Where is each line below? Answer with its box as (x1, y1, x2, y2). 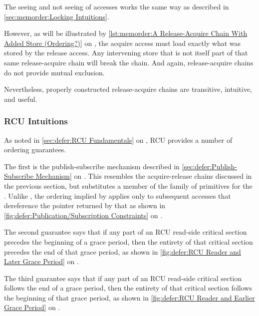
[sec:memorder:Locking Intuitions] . (4, 11, 109, 21)
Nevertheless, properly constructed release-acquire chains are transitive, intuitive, (4, 84, 252, 94)
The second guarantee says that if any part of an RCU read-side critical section (4, 227, 247, 237)
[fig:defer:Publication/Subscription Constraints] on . (4, 210, 163, 220)
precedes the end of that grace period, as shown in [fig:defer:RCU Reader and (4, 246, 241, 257)
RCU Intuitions (4, 115, 68, 127)
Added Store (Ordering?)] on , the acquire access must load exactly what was (4, 37, 241, 48)
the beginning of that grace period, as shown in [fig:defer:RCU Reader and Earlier (4, 292, 255, 303)
